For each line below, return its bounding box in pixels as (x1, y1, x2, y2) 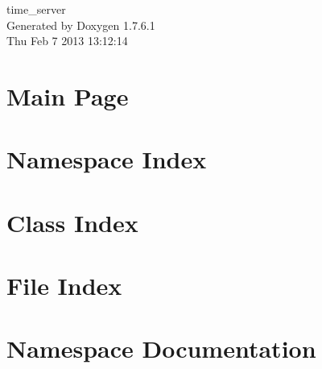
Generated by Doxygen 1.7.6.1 (6, 16, 155, 33)
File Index (6, 269, 122, 302)
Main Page (6, 79, 129, 112)
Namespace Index (6, 143, 207, 176)
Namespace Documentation (6, 332, 316, 365)
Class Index (6, 205, 138, 238)
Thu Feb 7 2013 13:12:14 (6, 32, 128, 49)
